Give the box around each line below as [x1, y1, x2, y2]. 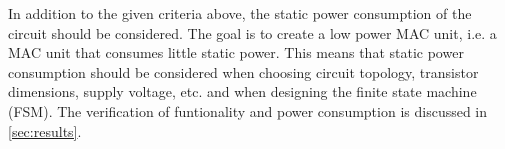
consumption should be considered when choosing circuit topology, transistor [8, 61, 479, 82]
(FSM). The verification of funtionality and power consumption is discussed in [8, 100, 488, 121]
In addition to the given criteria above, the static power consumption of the [8, 3, 472, 23]
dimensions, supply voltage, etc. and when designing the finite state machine [8, 81, 477, 102]
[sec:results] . [8, 120, 82, 141]
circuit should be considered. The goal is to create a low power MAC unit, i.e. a [8, 22, 497, 43]
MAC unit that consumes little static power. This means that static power [8, 42, 464, 63]
